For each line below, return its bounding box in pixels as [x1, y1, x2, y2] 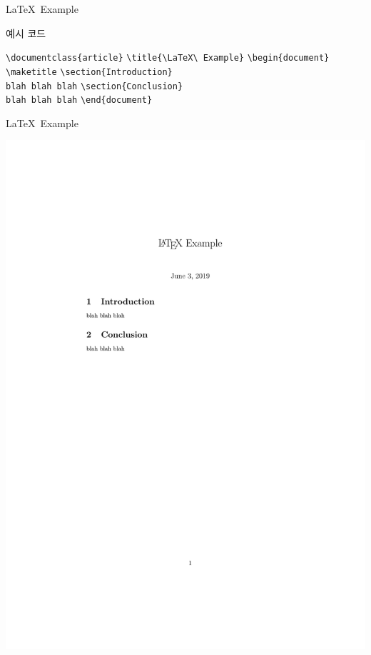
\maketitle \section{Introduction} [6, 66, 173, 77]
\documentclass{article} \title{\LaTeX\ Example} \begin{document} [6, 53, 330, 64]
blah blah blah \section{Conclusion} [6, 81, 183, 91]
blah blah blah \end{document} [6, 95, 153, 106]
